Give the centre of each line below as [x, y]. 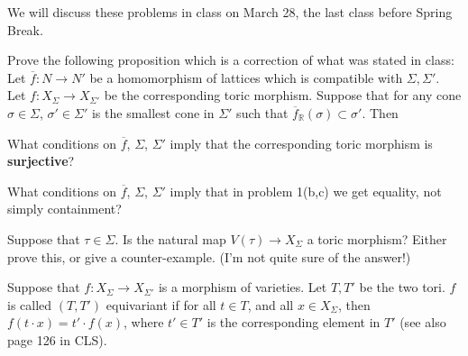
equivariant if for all [161, 304]
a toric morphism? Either [377, 238]
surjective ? [41, 161]
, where [143, 322]
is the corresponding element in [294, 322]
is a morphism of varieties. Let [243, 287]
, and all [271, 304]
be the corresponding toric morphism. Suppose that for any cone [283, 95]
